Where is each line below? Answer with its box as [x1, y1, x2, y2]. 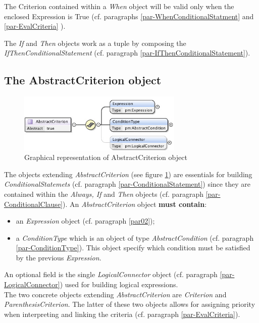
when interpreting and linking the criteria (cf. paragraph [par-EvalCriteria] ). [4, 308, 240, 319]
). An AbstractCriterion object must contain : [63, 198, 207, 209]
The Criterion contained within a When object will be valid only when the [4, 1, 234, 11]
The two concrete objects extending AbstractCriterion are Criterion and [4, 289, 227, 299]
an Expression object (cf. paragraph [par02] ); [16, 216, 155, 226]
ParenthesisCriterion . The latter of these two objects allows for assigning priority [4, 299, 255, 309]
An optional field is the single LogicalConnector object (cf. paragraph [4, 269, 218, 280]
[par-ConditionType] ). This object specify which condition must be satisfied [16, 242, 250, 253]
